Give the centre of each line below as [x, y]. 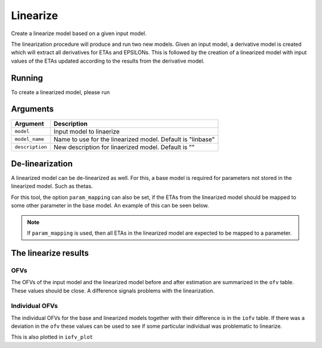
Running [27, 78]
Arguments [32, 109]
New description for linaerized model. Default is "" [124, 147]
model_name [30, 139]
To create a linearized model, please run [61, 92]
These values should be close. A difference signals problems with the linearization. [113, 290]
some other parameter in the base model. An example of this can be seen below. [110, 206]
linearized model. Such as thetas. [52, 186]
